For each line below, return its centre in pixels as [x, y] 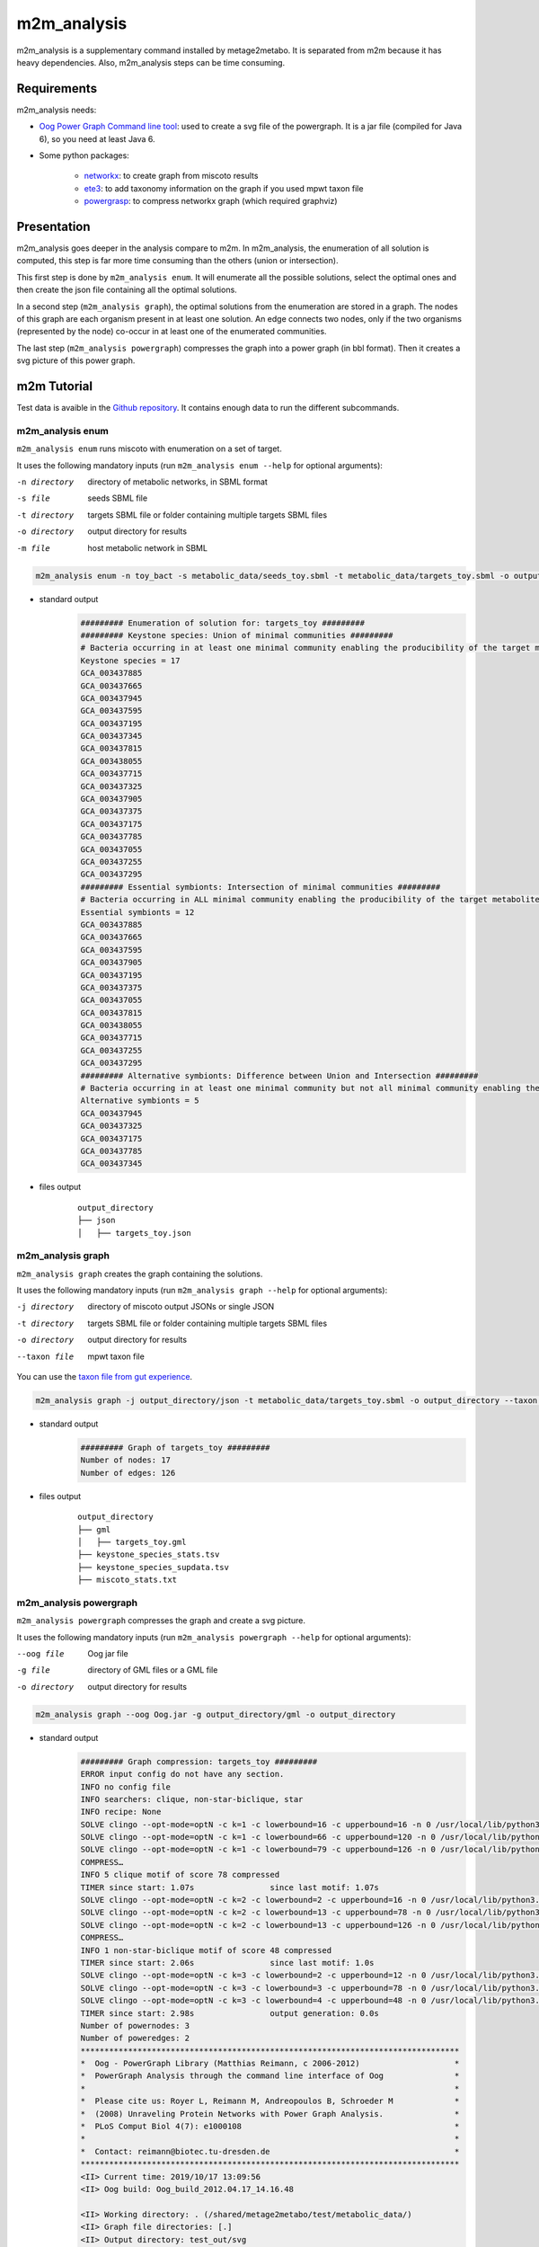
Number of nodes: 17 [125, 1460]
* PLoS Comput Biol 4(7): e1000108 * [270, 2127]
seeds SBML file [118, 498]
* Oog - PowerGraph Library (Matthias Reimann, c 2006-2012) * [270, 2064]
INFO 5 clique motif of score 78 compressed [180, 1875]
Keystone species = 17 [130, 660]
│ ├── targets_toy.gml [132, 1542]
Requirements [57, 89]
